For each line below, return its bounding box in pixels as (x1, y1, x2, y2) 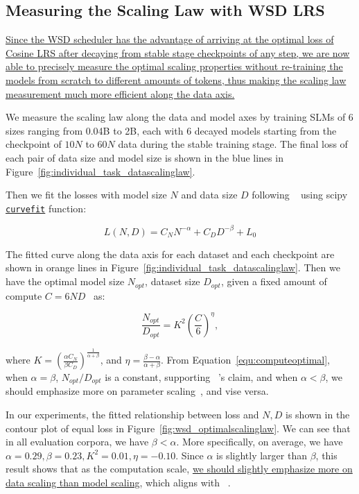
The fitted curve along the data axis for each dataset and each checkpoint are (6, 246, 335, 261)
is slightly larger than (216, 448, 307, 462)
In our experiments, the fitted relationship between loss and (6, 407, 259, 422)
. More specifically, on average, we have (176, 434, 343, 449)
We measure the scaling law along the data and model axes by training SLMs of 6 (6, 110, 353, 124)
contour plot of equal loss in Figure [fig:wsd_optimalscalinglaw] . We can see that (6, 420, 351, 435)
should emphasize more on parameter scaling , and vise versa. (6, 384, 269, 398)
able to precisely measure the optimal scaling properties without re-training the (6, 59, 343, 74)
